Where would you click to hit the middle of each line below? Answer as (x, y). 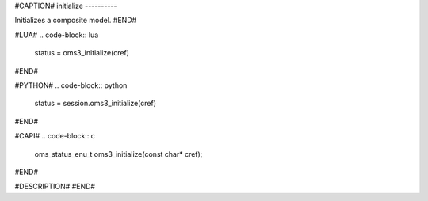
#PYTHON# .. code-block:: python (71, 85)
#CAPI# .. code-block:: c (55, 136)
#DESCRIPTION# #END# (55, 187)
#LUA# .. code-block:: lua (57, 35)
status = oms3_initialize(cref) (82, 53)
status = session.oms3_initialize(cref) (96, 104)
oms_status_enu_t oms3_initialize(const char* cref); (118, 154)
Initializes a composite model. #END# (76, 21)
